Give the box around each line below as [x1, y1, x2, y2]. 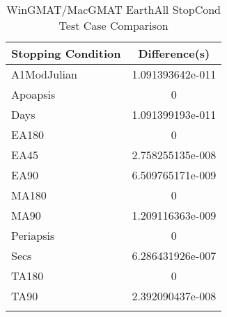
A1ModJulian [11, 66, 77, 82]
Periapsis [11, 227, 55, 243]
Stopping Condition [11, 45, 121, 61]
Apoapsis [11, 86, 56, 102]
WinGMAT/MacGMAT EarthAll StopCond [6, 1, 221, 17]
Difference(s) [138, 45, 210, 61]
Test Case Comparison [58, 17, 169, 33]
